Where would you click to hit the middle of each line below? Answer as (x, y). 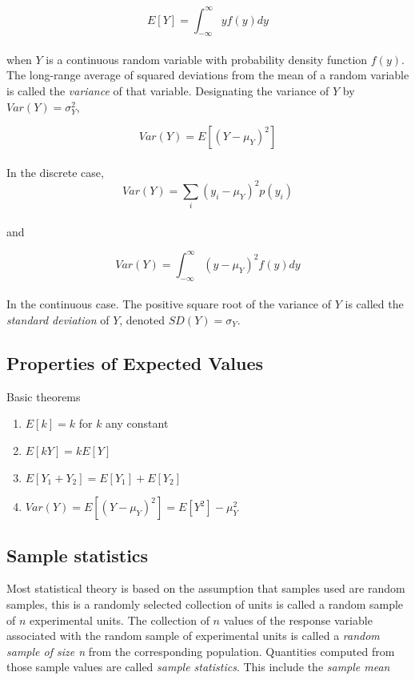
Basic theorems (44, 396)
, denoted (142, 319)
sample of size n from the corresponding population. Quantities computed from (201, 651)
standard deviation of (58, 319)
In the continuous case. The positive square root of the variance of (169, 304)
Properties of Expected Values (135, 362)
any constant (137, 423)
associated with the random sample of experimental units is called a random (193, 636)
